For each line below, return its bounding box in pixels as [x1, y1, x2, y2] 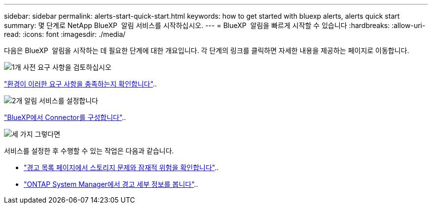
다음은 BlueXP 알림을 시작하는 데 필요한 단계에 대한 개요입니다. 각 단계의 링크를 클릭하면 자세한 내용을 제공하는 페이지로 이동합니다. [4, 46, 409, 55]
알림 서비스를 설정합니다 [24, 96, 98, 105]
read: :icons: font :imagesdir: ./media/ [4, 30, 126, 38]
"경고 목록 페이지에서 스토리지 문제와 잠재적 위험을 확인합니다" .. [24, 163, 219, 172]
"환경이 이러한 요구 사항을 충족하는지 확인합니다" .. [4, 80, 157, 88]
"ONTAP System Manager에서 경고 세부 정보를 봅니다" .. [24, 180, 198, 188]
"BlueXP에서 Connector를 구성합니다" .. [4, 113, 126, 121]
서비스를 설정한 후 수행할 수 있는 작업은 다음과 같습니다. [4, 147, 174, 155]
